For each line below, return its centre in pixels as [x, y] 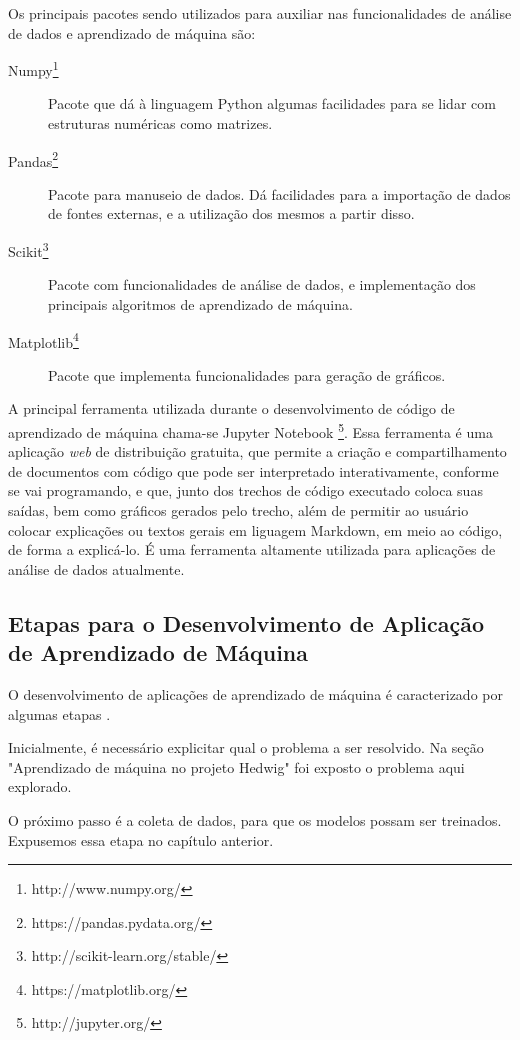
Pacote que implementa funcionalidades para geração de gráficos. [247, 374]
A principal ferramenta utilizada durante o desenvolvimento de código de [231, 408]
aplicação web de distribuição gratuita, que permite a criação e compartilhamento [257, 451]
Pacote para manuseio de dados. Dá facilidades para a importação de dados [279, 193]
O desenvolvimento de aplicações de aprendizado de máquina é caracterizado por [255, 693]
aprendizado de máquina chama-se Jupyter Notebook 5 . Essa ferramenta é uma [250, 430]
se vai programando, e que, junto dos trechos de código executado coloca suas [245, 490]
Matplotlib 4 [43, 340]
